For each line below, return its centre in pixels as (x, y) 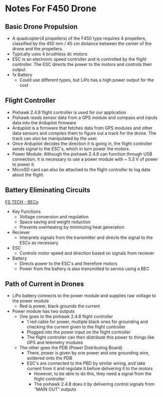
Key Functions (26, 211)
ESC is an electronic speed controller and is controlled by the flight (79, 59)
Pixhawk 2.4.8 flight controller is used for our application (69, 112)
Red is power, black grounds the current (60, 306)
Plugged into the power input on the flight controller (79, 332)
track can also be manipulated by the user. (55, 138)
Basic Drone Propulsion (41, 27)
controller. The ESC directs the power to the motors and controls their (82, 64)
